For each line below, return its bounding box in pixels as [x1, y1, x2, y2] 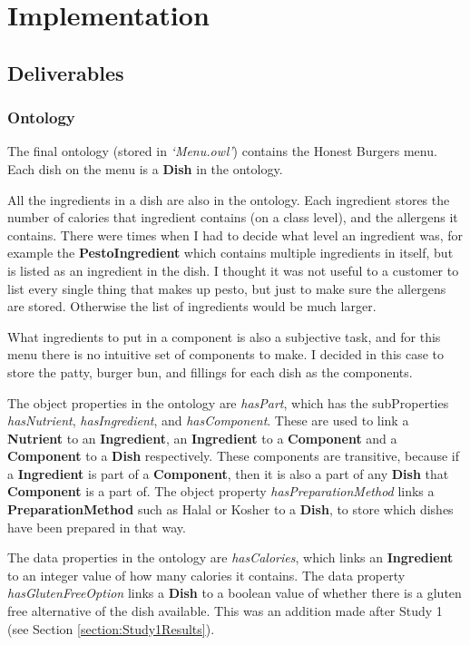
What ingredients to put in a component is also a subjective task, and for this [7, 327, 441, 346]
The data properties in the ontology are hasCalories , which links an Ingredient [7, 548, 454, 567]
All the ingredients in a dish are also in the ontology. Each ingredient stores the [7, 190, 450, 209]
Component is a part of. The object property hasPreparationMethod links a [7, 482, 435, 501]
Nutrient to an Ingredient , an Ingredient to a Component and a [7, 428, 397, 447]
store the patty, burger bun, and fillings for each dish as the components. [7, 362, 413, 381]
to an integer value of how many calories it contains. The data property [7, 565, 406, 584]
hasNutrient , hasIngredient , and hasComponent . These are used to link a [7, 411, 409, 430]
